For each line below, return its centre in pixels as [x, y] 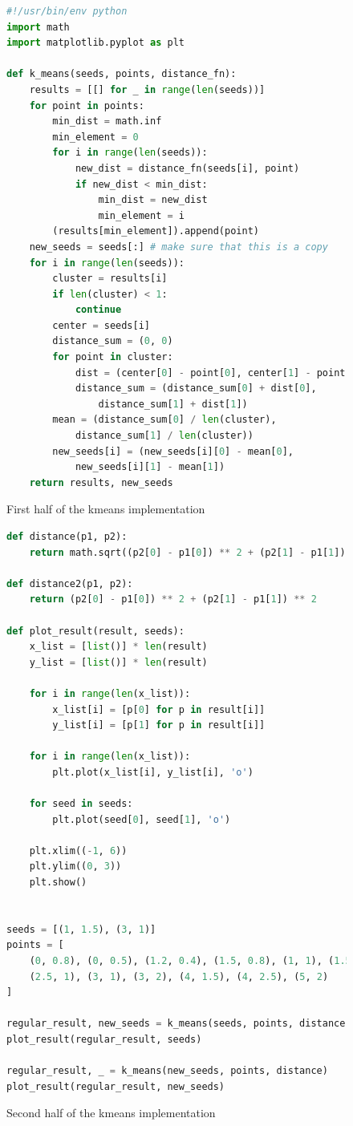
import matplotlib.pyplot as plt [95, 43]
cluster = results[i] [110, 279]
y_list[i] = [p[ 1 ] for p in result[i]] [159, 725]
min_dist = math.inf [107, 122]
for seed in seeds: [81, 804]
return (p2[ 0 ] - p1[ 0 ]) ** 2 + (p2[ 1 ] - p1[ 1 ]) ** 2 [173, 599]
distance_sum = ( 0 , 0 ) [113, 341]
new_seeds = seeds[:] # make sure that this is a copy [179, 247]
